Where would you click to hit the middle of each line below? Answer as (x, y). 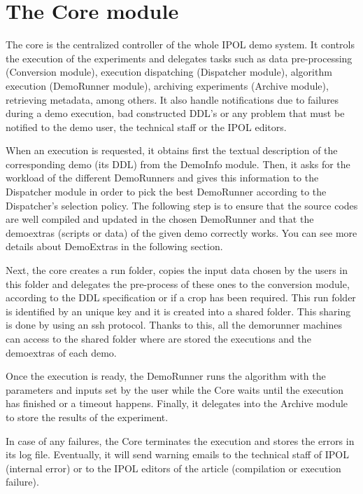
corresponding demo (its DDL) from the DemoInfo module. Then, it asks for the (178, 164)
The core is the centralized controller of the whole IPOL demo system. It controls (180, 44)
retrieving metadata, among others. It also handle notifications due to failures (172, 99)
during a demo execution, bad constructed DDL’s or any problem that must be (175, 113)
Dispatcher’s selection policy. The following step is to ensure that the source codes (182, 205)
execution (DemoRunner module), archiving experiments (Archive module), (167, 85)
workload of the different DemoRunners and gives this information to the (162, 178)
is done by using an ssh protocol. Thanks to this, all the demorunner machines (174, 325)
